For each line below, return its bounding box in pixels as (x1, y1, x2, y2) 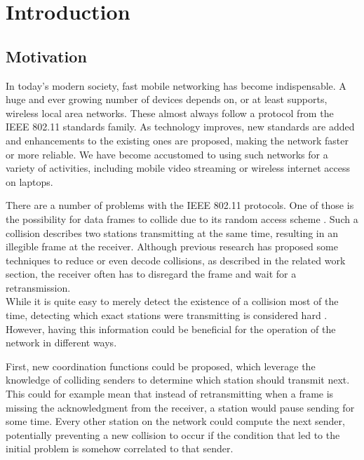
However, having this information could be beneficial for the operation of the (6, 321, 336, 336)
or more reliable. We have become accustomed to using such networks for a (6, 147, 328, 161)
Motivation (6, 45, 87, 67)
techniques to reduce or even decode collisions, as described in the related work (6, 252, 346, 267)
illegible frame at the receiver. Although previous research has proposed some (6, 239, 338, 254)
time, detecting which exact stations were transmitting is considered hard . (6, 308, 328, 323)
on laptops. (6, 174, 53, 189)
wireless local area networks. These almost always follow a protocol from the (6, 105, 334, 120)
